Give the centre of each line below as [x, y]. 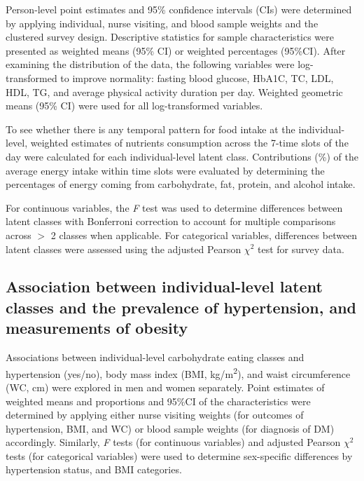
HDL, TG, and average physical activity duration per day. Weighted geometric [174, 92]
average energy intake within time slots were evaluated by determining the [165, 170]
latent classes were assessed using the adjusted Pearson [124, 249]
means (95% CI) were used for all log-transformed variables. [134, 106]
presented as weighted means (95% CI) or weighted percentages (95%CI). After [176, 50]
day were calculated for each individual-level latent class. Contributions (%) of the [182, 156]
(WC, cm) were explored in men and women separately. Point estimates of [165, 387]
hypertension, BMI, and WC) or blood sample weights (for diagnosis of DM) [170, 428]
